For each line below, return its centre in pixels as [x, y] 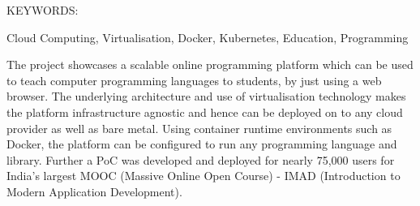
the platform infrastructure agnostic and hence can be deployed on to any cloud [205, 112]
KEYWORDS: [43, 10]
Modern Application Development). [94, 191]
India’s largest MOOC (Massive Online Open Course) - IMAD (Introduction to [204, 176]
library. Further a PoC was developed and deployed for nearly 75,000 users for [201, 159]
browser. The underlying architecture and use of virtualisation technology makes [206, 96]
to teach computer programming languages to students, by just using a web [194, 80]
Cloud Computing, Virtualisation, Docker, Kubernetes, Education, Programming [208, 37]
